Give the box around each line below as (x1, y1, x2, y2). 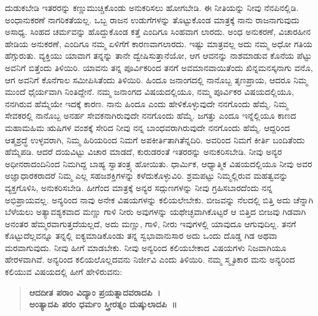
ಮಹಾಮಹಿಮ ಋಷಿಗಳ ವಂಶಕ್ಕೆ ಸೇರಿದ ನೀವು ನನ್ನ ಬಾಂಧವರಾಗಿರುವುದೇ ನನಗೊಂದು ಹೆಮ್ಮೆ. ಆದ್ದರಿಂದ (5, 121, 290, 134)
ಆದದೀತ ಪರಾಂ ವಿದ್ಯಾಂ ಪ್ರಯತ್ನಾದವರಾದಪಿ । (29, 285, 161, 298)
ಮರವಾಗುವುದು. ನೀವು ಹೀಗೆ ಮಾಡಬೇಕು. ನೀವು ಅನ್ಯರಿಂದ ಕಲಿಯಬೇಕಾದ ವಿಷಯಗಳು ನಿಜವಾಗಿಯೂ (5, 241, 287, 254)
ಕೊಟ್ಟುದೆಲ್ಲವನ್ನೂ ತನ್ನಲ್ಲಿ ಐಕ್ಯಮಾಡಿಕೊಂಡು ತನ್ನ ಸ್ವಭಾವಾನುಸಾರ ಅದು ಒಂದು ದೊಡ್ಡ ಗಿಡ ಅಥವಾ (5, 229, 278, 242)
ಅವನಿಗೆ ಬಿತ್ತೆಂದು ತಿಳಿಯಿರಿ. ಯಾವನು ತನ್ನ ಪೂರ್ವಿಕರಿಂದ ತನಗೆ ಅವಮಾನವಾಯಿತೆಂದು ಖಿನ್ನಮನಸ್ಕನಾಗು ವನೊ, (5, 61, 313, 73)
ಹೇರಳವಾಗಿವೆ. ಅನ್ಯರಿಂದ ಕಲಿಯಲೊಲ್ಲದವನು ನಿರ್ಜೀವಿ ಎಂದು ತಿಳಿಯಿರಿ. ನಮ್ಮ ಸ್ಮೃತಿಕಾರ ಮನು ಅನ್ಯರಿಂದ (5, 253, 295, 266)
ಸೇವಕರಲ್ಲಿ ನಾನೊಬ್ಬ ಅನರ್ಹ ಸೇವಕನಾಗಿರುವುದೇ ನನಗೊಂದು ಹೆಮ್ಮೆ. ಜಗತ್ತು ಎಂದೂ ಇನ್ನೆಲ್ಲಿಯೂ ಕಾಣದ (5, 109, 297, 122)
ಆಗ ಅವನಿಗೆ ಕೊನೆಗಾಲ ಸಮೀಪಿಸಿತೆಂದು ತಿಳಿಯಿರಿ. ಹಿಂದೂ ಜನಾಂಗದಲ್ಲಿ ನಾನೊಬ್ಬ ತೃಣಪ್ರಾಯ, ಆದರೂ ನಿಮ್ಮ (5, 73, 308, 86)
